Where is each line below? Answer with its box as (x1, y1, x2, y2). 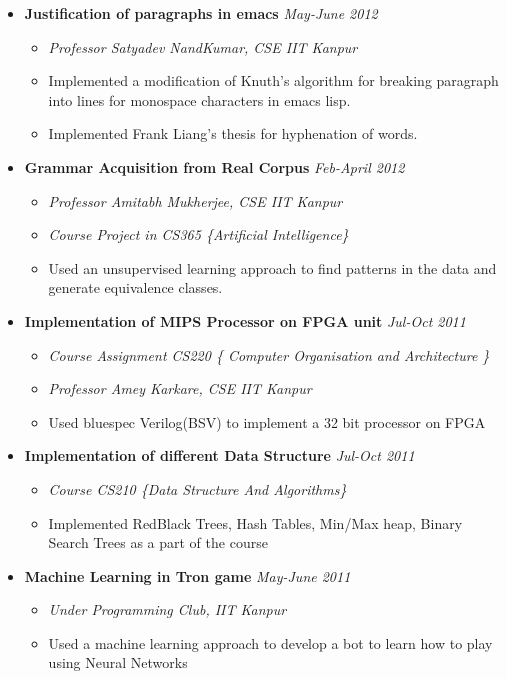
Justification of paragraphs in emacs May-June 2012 (24, 3, 378, 23)
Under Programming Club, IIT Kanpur (48, 599, 287, 620)
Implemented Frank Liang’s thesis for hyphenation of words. (48, 123, 418, 144)
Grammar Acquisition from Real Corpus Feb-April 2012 (24, 156, 405, 177)
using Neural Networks (48, 652, 188, 673)
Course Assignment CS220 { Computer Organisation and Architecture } (48, 344, 490, 365)
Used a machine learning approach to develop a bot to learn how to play (48, 632, 493, 653)
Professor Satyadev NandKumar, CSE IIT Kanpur (48, 36, 358, 57)
